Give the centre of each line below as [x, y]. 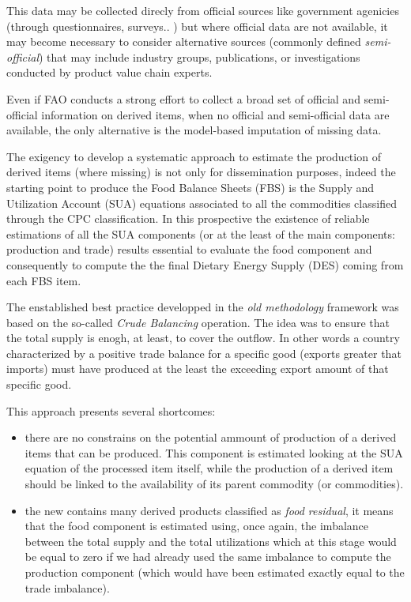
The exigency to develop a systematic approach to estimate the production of [194, 156]
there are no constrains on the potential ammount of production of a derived [211, 437]
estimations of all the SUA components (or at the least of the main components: [201, 233]
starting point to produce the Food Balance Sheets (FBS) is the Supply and [190, 187]
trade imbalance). [67, 587]
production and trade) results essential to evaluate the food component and [189, 249]
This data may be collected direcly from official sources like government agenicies [203, 10]
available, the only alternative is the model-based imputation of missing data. [194, 130]
